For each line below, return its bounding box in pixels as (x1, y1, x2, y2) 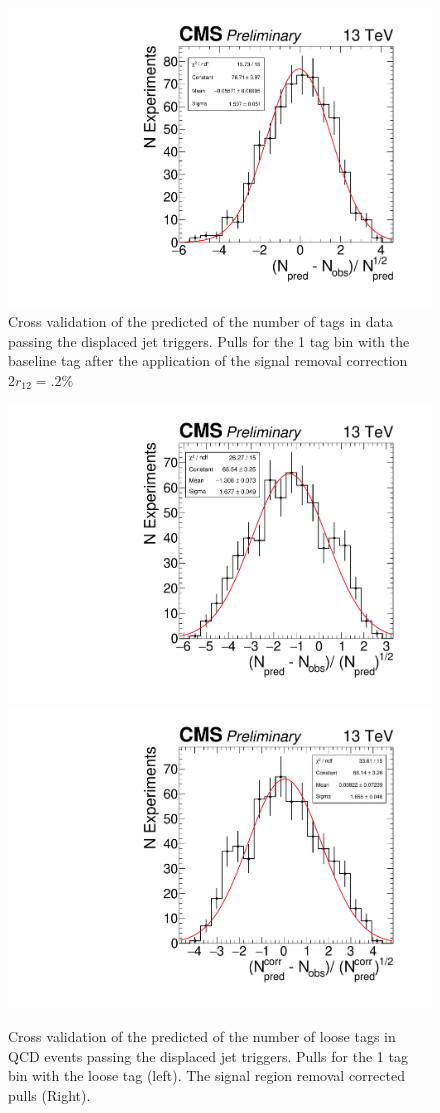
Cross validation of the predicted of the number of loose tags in (8, 1026, 396, 1047)
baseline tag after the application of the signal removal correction (8, 350, 408, 371)
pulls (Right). (8, 1084, 91, 1105)
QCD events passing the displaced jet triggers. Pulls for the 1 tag (8, 1045, 408, 1066)
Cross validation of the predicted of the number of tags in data (8, 311, 393, 332)
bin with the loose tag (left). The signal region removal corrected (8, 1065, 405, 1086)
